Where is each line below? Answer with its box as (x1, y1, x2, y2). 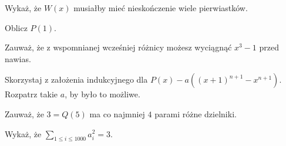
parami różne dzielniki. (154, 107, 237, 120)
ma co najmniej (89, 107, 145, 120)
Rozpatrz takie (5, 88, 58, 100)
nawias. (5, 52, 31, 64)
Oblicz (5, 21, 28, 33)
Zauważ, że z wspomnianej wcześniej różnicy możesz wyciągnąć (5, 41, 232, 53)
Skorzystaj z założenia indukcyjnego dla (5, 73, 148, 86)
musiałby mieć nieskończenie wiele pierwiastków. (73, 2, 248, 13)
